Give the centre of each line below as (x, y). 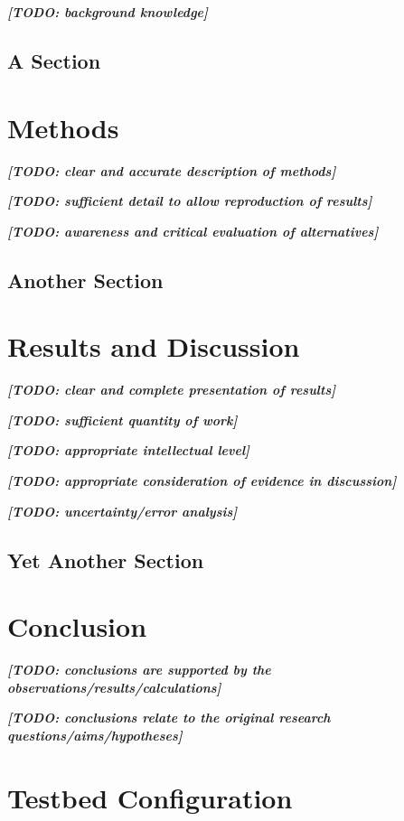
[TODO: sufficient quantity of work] (122, 420)
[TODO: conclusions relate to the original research (169, 718)
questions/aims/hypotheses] (95, 735)
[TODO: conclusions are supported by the (139, 670)
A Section (54, 60)
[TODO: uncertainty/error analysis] (122, 511)
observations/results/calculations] (114, 687)
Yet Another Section (106, 560)
